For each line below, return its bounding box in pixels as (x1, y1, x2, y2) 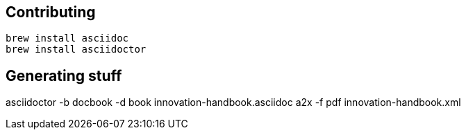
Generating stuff (6, 66, 122, 84)
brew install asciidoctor (6, 44, 147, 55)
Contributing (6, 3, 96, 21)
